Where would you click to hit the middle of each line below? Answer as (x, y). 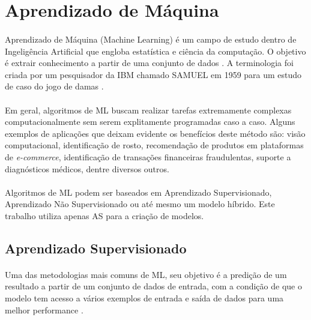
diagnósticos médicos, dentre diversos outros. (87, 168)
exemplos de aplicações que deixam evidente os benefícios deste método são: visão (155, 133)
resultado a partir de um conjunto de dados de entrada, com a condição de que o (153, 286)
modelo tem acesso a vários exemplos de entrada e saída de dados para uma (144, 298)
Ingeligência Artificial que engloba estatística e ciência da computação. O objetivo (155, 51)
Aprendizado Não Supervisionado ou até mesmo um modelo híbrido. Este (140, 204)
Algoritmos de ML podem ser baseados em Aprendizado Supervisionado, (138, 192)
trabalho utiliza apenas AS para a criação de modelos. (104, 215)
